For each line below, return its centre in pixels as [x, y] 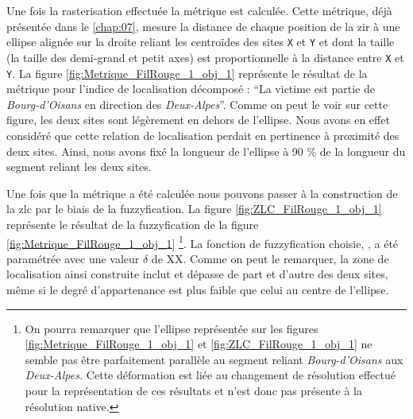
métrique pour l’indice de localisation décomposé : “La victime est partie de [191, 89]
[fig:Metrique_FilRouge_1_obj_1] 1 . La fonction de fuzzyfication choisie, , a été [203, 242]
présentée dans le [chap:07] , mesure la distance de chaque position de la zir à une [203, 26]
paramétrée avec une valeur [73, 258]
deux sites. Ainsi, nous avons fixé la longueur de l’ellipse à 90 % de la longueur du [206, 151]
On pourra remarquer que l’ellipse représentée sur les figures [172, 328]
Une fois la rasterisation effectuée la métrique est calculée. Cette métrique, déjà [199, 10]
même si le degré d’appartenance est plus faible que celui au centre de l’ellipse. [198, 289]
